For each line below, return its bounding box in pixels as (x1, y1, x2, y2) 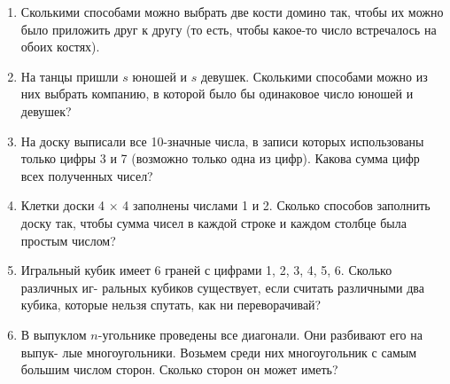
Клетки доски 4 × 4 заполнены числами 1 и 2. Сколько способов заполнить (20, 196, 431, 215)
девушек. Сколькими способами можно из (200, 67, 428, 85)
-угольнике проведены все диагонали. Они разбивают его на (97, 325, 423, 343)
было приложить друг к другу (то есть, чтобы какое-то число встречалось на (20, 20, 437, 38)
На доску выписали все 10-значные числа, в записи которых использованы (20, 131, 424, 150)
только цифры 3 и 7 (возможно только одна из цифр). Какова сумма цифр (20, 149, 420, 168)
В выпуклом (20, 325, 87, 343)
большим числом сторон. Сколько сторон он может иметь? (20, 360, 338, 379)
